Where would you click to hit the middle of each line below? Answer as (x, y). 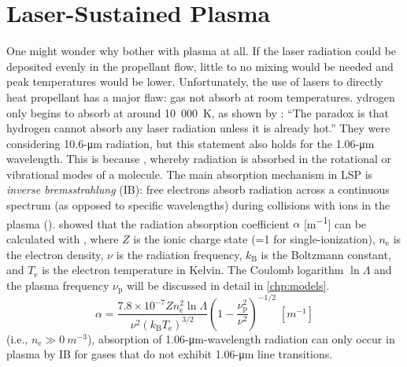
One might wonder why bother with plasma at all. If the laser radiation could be (201, 51)
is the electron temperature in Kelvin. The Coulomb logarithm (193, 270)
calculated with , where (63, 238)
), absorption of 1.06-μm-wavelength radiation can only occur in (241, 338)
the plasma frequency (58, 285)
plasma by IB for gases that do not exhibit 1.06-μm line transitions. (170, 354)
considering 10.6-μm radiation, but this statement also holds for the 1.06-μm (191, 143)
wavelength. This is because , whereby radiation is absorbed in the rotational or (199, 159)
